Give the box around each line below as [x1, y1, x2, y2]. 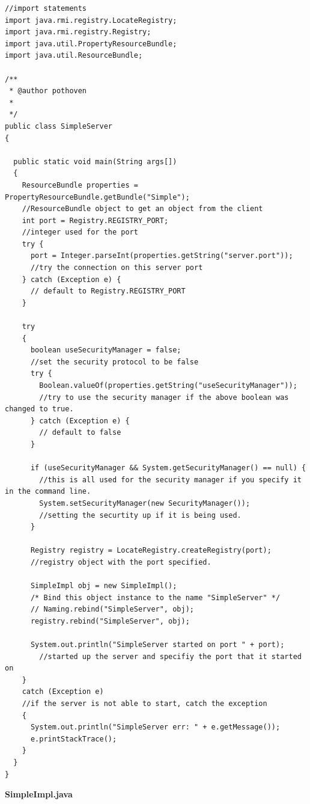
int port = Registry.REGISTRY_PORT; [22, 216, 169, 225]
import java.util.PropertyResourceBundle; [5, 39, 177, 48]
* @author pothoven [9, 87, 87, 96]
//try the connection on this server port [30, 263, 203, 272]
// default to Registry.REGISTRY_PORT [30, 287, 186, 296]
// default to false [39, 428, 121, 437]
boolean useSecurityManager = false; [30, 346, 181, 355]
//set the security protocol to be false [30, 357, 199, 366]
